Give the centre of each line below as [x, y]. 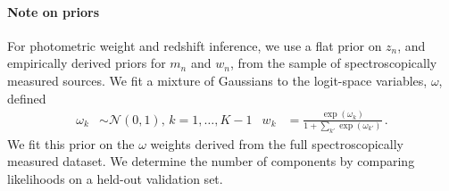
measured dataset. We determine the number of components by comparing [211, 161]
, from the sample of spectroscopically [333, 63]
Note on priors [54, 11]
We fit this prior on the [71, 143]
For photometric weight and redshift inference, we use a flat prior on [195, 45]
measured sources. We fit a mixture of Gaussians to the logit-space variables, [217, 80]
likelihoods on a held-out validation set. [115, 178]
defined [27, 98]
